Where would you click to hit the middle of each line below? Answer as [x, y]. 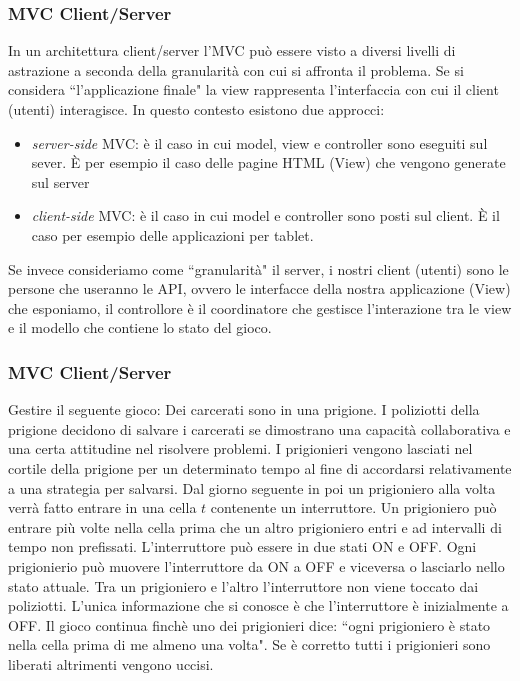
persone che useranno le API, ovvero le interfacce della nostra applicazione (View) [259, 288]
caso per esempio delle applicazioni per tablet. [172, 234]
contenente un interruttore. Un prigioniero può [353, 507]
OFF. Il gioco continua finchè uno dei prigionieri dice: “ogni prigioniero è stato [249, 624]
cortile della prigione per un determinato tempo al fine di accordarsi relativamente [260, 467]
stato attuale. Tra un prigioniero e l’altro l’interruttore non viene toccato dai [243, 585]
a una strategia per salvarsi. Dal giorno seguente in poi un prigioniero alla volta [252, 487]
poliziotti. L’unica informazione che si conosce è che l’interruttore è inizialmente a [258, 605]
